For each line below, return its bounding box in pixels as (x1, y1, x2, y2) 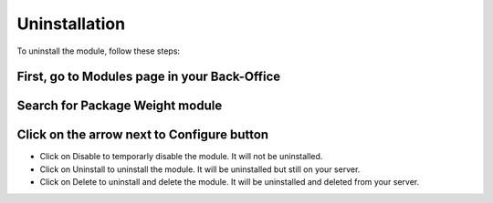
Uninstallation (16, 14, 126, 34)
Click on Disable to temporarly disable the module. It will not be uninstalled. (39, 151, 323, 162)
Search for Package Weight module (16, 98, 223, 114)
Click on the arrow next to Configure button (16, 127, 269, 143)
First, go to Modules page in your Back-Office (16, 69, 281, 85)
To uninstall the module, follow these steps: (16, 46, 181, 56)
